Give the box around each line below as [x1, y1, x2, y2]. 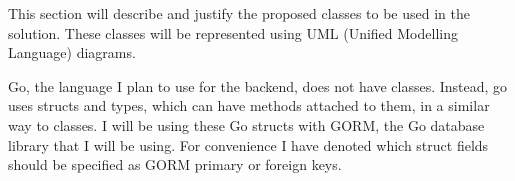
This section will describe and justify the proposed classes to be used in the [8, 3, 470, 23]
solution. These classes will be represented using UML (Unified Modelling [8, 22, 458, 43]
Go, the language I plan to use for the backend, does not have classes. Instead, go [8, 75, 508, 96]
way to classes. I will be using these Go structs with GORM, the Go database [8, 114, 485, 135]
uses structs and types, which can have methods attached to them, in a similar [8, 95, 490, 116]
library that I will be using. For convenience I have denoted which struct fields [8, 134, 489, 155]
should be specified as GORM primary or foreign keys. [8, 154, 342, 175]
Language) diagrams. [8, 42, 136, 63]
